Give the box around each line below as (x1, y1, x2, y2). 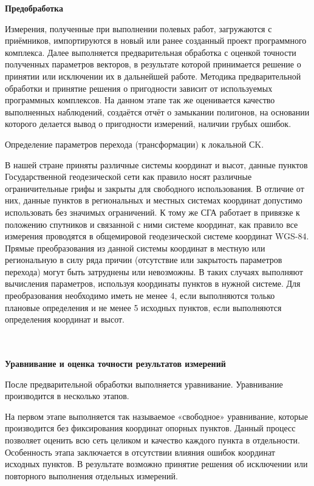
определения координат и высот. (5, 313, 125, 326)
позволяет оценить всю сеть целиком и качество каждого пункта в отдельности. (5, 434, 301, 446)
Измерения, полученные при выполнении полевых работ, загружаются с (5, 22, 272, 35)
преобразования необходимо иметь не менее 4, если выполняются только (5, 289, 275, 302)
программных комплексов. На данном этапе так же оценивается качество (5, 94, 275, 106)
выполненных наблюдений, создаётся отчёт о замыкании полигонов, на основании (5, 105, 310, 118)
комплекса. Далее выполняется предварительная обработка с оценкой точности (5, 46, 296, 58)
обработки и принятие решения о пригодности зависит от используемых (5, 81, 273, 94)
